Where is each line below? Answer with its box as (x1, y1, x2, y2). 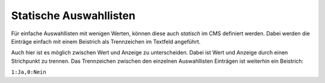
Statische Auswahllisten (11, 9, 135, 22)
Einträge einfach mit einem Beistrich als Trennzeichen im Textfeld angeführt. (11, 38, 201, 45)
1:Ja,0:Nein (11, 69, 46, 76)
